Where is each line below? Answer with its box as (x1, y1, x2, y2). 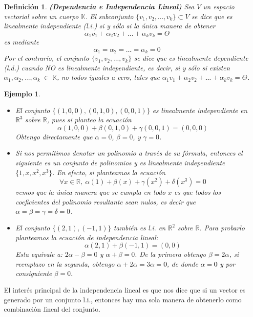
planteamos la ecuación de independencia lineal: (15, 232, 158, 242)
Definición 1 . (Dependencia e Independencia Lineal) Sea (4, 1, 194, 11)
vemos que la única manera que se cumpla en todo (15, 187, 166, 197)
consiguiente (15, 268, 52, 278)
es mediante (4, 37, 39, 47)
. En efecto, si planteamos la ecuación (52, 167, 166, 177)
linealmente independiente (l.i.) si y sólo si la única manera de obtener (4, 21, 216, 31)
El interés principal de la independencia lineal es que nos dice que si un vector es (4, 284, 246, 294)
